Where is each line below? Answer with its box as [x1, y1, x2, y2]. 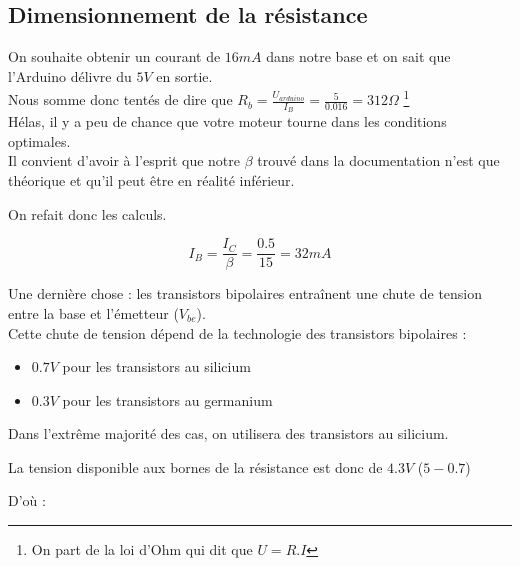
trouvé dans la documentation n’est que [257, 150, 500, 171]
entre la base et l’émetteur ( [8, 302, 179, 323]
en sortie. [156, 65, 213, 86]
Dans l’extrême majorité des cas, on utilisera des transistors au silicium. [8, 423, 449, 444]
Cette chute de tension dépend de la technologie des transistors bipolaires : [8, 322, 467, 343]
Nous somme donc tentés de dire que [8, 89, 233, 110]
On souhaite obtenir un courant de [8, 46, 221, 67]
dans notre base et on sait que [266, 46, 451, 67]
